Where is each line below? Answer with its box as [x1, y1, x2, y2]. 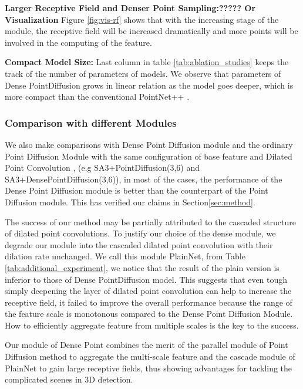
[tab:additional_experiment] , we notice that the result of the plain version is [5, 261, 280, 273]
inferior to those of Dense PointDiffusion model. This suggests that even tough [5, 273, 288, 285]
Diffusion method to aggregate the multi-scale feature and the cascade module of [5, 350, 295, 363]
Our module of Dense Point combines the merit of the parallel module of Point [5, 339, 288, 351]
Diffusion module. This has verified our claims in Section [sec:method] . [5, 195, 255, 208]
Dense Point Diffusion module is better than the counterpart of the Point [5, 184, 268, 197]
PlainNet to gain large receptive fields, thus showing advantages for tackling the [5, 361, 292, 374]
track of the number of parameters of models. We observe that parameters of [5, 67, 281, 79]
